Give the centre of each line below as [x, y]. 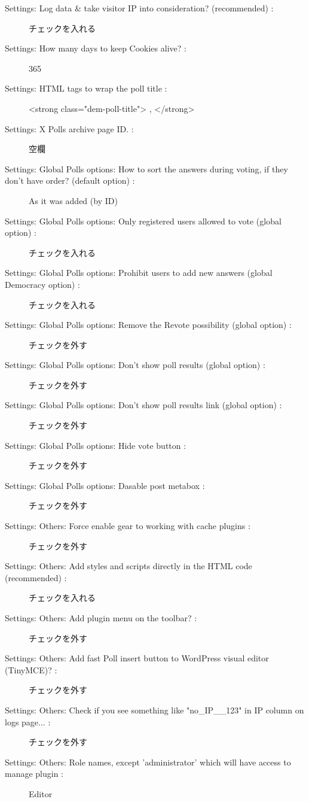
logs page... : [28, 722]
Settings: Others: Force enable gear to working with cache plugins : [128, 526]
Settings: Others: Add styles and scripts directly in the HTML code [129, 566]
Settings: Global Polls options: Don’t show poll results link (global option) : [143, 405]
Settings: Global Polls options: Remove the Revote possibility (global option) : [148, 325]
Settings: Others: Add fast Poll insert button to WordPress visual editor [137, 658]
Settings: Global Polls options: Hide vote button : [96, 445]
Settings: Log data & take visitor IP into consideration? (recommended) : [139, 8]
